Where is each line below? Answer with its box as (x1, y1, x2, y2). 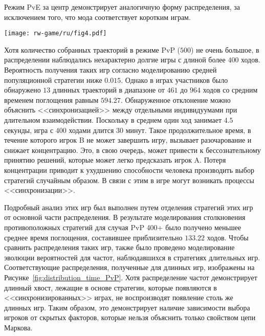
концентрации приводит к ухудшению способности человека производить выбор (4, 164, 254, 175)
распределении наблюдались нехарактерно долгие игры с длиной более (4, 54, 226, 65)
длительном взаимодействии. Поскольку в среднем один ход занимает (4, 115, 222, 125)
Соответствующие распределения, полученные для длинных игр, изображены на (4, 262, 255, 273)
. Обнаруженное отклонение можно (120, 94, 231, 105)
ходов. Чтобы (207, 232, 249, 242)
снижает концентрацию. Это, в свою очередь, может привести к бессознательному (4, 144, 261, 155)
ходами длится (69, 124, 114, 135)
